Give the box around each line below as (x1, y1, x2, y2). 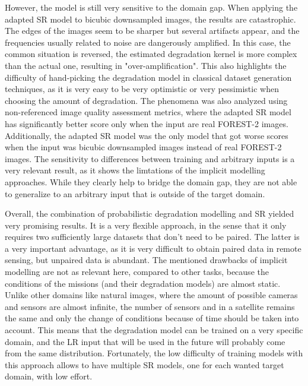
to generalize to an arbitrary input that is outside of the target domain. (5, 187, 265, 200)
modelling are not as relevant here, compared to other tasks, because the (5, 265, 269, 278)
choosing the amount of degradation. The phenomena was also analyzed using (5, 94, 288, 106)
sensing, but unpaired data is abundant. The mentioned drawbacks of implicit (5, 254, 288, 266)
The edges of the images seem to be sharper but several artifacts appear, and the (5, 24, 300, 37)
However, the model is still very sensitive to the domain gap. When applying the (5, 1, 298, 13)
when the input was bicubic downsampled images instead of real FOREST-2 (5, 141, 282, 153)
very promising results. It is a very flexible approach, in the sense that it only (5, 219, 287, 231)
